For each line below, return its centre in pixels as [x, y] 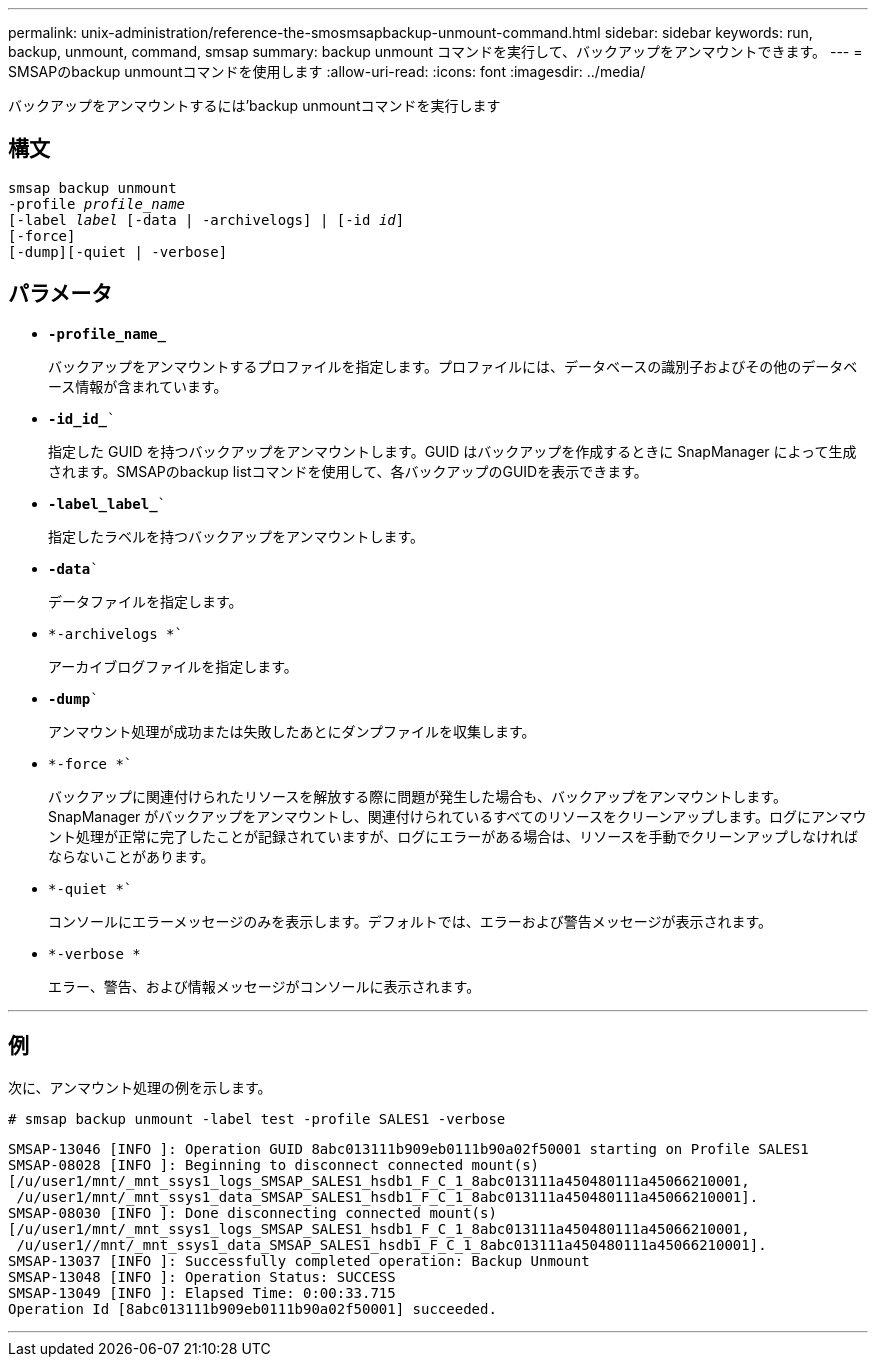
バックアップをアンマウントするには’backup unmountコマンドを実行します [254, 105]
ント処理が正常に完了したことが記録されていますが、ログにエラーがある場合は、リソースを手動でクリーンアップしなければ [453, 836]
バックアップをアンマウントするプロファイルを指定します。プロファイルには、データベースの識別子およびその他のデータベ [453, 366]
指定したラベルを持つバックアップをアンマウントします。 [236, 536]
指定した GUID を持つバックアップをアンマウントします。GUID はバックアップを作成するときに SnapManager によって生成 [452, 451]
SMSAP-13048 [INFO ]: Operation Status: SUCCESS [202, 1276]
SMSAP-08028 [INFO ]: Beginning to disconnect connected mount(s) [274, 1164]
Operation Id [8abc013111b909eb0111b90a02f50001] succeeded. [252, 1308]
